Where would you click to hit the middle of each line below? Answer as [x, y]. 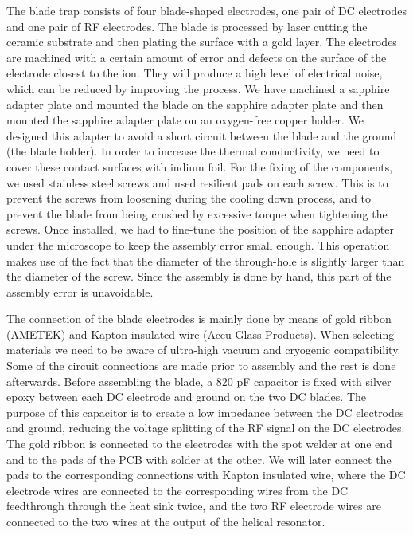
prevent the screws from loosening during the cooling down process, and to [189, 198]
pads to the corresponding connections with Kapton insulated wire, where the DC [206, 475]
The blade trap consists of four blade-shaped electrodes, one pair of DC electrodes [206, 10]
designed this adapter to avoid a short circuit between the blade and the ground [202, 135]
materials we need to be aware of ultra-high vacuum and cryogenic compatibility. [204, 350]
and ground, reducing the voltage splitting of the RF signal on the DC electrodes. [206, 428]
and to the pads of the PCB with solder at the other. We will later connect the [199, 459]
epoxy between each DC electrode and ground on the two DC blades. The [187, 397]
